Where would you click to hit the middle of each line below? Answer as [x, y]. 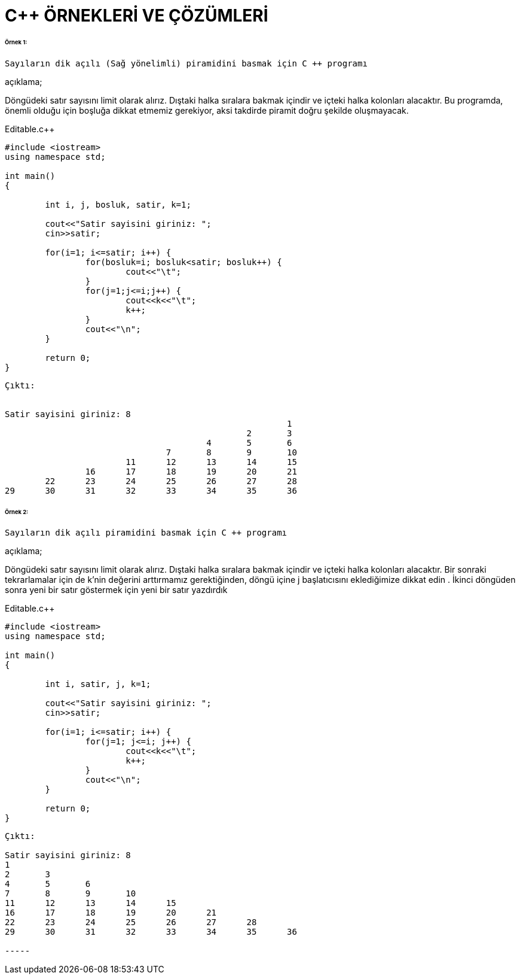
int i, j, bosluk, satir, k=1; [118, 204]
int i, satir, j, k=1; [98, 684]
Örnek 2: [17, 512]
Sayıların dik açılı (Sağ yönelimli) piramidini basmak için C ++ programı [186, 63]
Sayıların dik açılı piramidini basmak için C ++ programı [146, 533]
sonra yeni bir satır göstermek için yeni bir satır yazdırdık [116, 590]
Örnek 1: [16, 42]
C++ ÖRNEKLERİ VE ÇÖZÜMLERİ [137, 16]
